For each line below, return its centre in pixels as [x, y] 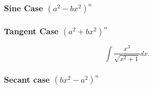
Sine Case [23, 8]
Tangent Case [31, 31]
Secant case [27, 79]
